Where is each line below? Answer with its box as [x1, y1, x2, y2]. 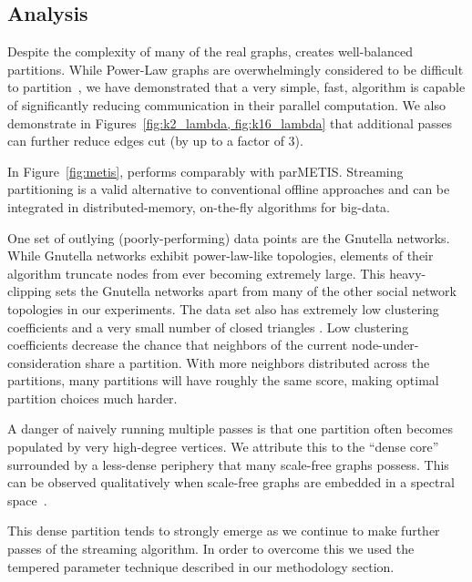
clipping [7, 281, 52, 301]
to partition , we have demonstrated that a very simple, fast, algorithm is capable [7, 77, 466, 97]
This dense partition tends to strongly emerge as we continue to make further [7, 521, 440, 540]
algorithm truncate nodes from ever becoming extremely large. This [7, 263, 385, 282]
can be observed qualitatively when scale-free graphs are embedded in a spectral [7, 473, 455, 492]
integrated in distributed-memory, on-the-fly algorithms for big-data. [7, 197, 391, 216]
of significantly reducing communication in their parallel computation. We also [7, 95, 446, 114]
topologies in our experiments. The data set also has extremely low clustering [7, 299, 439, 318]
